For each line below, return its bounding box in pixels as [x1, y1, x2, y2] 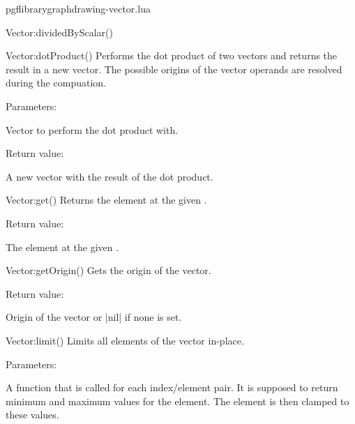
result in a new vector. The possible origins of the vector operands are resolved [6, 61, 342, 76]
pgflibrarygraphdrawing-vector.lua [6, 1, 151, 15]
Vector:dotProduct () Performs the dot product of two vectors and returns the [6, 48, 338, 63]
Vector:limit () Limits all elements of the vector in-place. [6, 333, 244, 347]
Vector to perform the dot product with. [6, 122, 179, 137]
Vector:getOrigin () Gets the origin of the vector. [6, 263, 211, 278]
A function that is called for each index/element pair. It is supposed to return [6, 380, 338, 395]
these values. [6, 407, 59, 422]
